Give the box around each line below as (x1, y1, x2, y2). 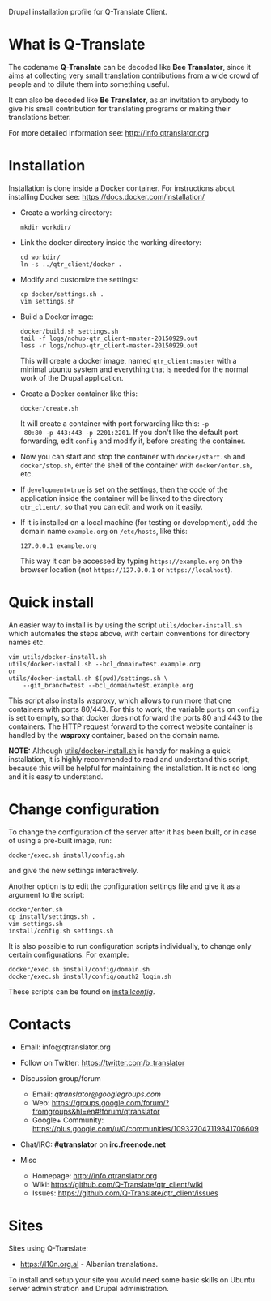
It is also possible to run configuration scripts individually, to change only (8, 941, 252, 950)
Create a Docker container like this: (19, 389, 138, 398)
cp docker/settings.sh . (19, 290, 104, 299)
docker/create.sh (19, 404, 79, 412)
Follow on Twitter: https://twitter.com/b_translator (19, 1058, 185, 1067)
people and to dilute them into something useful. (8, 79, 170, 88)
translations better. (8, 112, 71, 122)
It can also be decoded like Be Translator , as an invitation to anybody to (8, 95, 248, 105)
